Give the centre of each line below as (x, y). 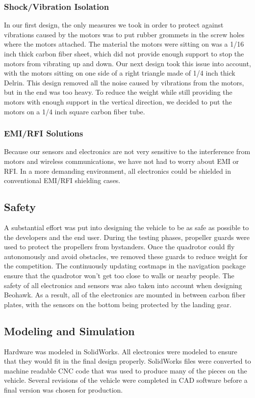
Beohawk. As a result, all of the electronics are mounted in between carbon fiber (125, 295)
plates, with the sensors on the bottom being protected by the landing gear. (118, 304)
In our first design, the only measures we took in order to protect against (114, 25)
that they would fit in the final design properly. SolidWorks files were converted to (127, 361)
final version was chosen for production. (64, 389)
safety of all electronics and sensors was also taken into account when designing (123, 285)
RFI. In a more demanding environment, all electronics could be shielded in (118, 171)
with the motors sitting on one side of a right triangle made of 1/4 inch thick (120, 73)
